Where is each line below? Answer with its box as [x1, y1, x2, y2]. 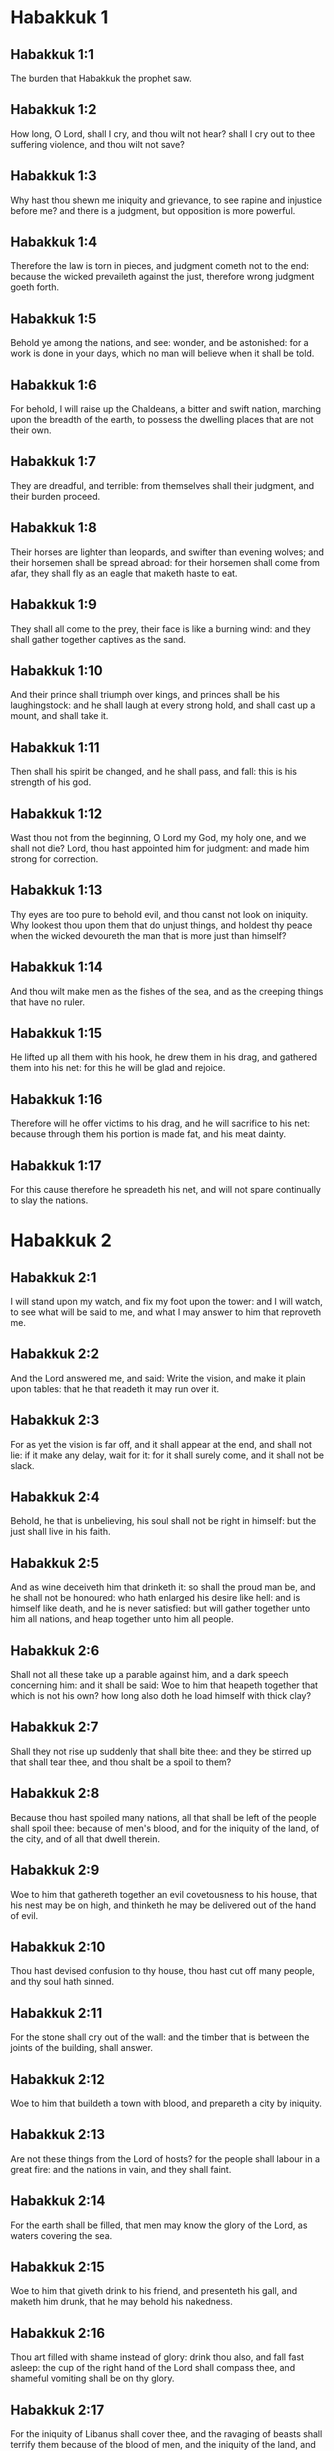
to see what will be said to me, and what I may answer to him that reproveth [10, 1306, 322, 1318]
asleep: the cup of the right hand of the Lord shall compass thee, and [10, 2362, 296, 2374]
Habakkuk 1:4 [10, 234, 98, 251]
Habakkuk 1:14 [10, 959, 103, 976]
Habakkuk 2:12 [10, 2071, 105, 2088]
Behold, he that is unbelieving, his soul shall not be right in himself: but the [10, 1515, 317, 1527]
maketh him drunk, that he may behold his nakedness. [10, 2296, 233, 2308]
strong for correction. [10, 852, 99, 865]
